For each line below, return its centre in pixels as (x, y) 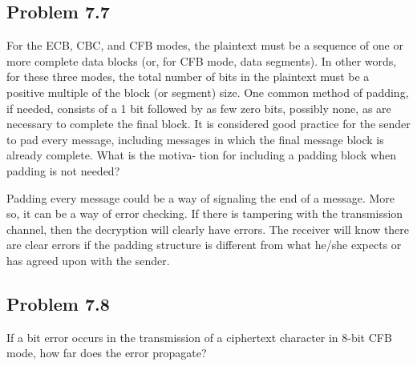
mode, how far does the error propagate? (107, 353)
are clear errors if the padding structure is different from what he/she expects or (204, 245)
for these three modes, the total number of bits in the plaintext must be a (188, 76)
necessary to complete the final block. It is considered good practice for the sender (208, 124)
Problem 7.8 (58, 303)
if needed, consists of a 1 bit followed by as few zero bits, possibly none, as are (199, 108)
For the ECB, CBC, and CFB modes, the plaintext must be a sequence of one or (205, 45)
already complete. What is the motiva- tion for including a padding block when (201, 155)
